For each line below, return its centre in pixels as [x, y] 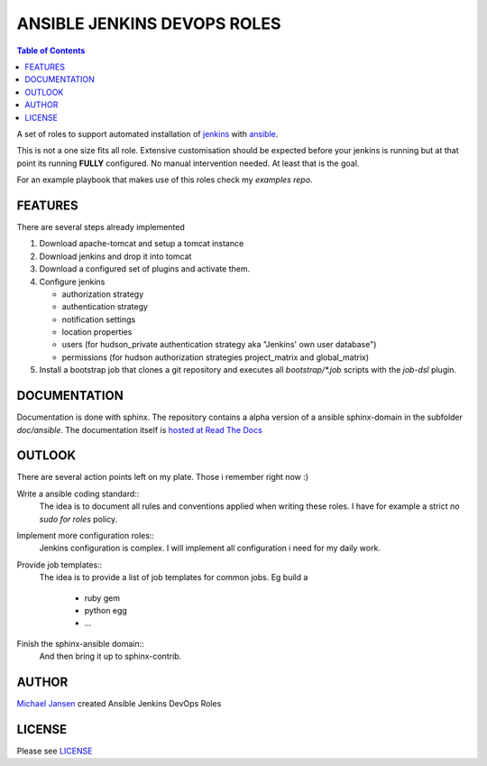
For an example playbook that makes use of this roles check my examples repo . [165, 180]
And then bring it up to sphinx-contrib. [110, 656]
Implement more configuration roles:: [86, 536]
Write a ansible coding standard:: [78, 494]
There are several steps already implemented [101, 226]
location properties [97, 332]
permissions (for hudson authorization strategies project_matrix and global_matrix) [216, 357]
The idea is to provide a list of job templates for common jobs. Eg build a [174, 577]
